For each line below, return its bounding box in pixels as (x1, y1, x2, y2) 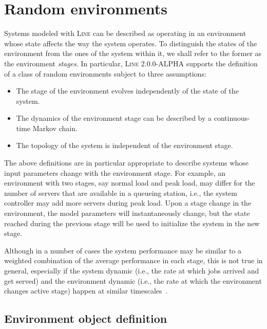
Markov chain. (32, 122, 78, 133)
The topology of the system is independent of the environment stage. (16, 140, 233, 151)
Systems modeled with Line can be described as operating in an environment (4, 28, 246, 39)
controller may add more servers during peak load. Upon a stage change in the (4, 197, 252, 208)
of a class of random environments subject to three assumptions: (4, 68, 206, 79)
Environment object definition (4, 310, 167, 326)
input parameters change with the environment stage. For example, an (4, 167, 226, 178)
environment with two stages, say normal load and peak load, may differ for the (4, 177, 255, 188)
